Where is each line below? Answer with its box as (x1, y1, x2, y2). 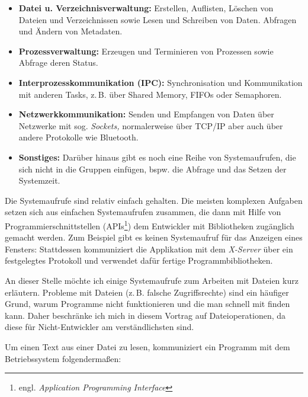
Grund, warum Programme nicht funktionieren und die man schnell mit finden (5, 297, 290, 310)
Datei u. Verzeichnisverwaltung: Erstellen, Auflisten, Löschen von (18, 2, 274, 14)
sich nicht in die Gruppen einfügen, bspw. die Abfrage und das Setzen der (18, 162, 287, 175)
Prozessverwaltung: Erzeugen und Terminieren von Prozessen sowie (18, 44, 274, 57)
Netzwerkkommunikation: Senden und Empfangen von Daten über (18, 108, 274, 120)
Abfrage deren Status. (18, 56, 98, 69)
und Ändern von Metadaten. (18, 25, 123, 37)
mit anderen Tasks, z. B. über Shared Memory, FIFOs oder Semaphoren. (18, 88, 282, 100)
